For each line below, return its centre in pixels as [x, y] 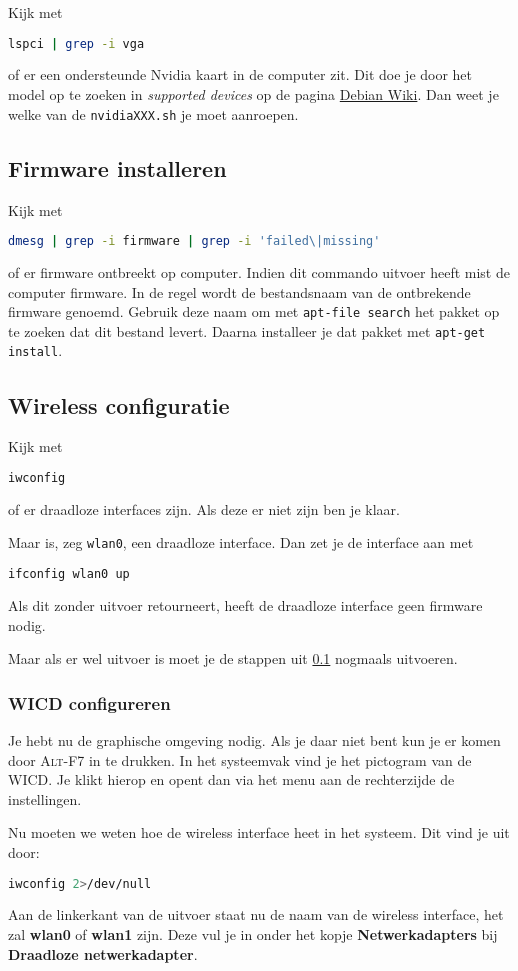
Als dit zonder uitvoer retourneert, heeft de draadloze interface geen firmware [245, 604]
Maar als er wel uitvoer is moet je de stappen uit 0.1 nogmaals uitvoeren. [233, 658]
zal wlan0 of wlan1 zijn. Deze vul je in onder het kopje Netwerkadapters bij [253, 933]
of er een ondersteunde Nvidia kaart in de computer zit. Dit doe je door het [240, 74]
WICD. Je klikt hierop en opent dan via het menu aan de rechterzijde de [231, 779]
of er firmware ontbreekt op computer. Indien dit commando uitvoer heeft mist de [259, 271]
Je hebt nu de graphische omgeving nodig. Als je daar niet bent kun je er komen [254, 739]
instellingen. [45, 798]
